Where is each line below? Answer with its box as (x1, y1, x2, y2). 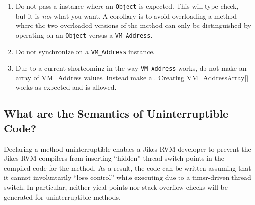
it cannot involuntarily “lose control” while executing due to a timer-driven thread (4, 172, 251, 182)
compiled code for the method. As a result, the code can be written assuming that (4, 162, 251, 173)
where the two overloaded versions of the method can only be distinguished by (15, 20, 251, 30)
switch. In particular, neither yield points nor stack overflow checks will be (4, 181, 228, 192)
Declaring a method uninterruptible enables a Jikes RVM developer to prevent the (4, 143, 251, 154)
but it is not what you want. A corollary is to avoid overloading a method (15, 10, 237, 21)
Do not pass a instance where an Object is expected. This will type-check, (15, 1, 239, 11)
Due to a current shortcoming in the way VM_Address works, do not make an (15, 63, 247, 73)
